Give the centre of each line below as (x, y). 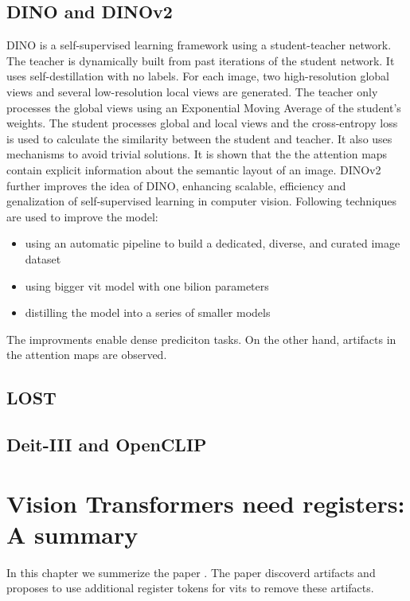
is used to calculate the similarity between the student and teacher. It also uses (199, 138)
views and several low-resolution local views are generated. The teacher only (192, 91)
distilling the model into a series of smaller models (148, 312)
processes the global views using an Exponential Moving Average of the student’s (204, 107)
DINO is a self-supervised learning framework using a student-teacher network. (199, 45)
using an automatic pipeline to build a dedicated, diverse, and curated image (213, 243)
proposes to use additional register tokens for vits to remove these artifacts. (190, 588)
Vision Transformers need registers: (206, 503)
